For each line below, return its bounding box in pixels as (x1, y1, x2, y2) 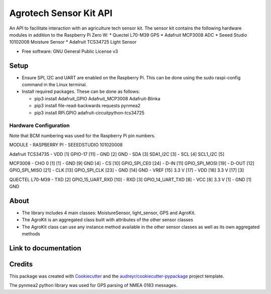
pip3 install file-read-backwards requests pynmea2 (34, 103, 141, 109)
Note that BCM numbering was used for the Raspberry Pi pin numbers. (9, 132, 156, 138)
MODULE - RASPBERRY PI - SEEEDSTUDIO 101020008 (9, 142, 123, 148)
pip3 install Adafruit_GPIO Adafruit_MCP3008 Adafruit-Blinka (34, 95, 161, 101)
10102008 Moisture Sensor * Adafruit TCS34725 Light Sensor (9, 39, 137, 45)
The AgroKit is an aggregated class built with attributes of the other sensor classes (22, 217, 193, 223)
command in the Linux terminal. (22, 82, 87, 88)
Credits (9, 260, 33, 268)
